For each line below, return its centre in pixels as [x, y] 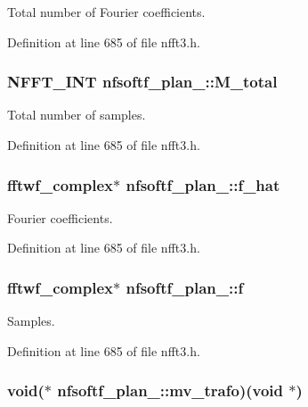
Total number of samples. [77, 115]
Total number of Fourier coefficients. [106, 12]
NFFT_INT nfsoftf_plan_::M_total [142, 82]
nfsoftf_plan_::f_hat [203, 184]
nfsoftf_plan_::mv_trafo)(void [170, 390]
